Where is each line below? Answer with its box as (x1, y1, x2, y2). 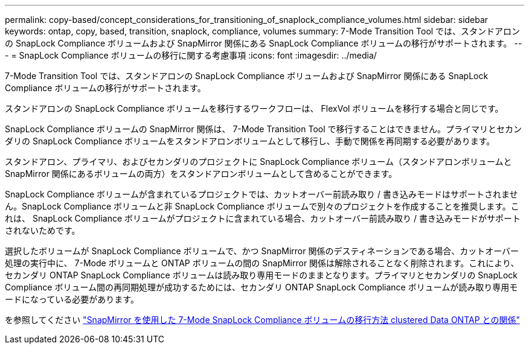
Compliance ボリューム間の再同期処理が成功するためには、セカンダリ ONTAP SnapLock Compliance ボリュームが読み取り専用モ (5, 282, 518, 292)
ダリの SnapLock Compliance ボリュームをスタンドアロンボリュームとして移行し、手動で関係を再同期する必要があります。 (5, 136, 495, 146)
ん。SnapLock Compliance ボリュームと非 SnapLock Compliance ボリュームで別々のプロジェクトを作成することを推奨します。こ (5, 201, 519, 211)
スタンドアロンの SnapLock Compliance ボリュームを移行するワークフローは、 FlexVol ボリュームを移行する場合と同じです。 (5, 103, 504, 114)
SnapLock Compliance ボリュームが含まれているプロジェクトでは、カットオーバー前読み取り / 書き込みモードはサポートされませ (5, 189, 518, 199)
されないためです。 (5, 225, 80, 235)
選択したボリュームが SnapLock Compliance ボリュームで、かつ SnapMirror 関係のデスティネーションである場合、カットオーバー (5, 246, 519, 256)
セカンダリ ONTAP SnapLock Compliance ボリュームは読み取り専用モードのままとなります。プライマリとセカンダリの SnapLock (5, 270, 518, 280)
